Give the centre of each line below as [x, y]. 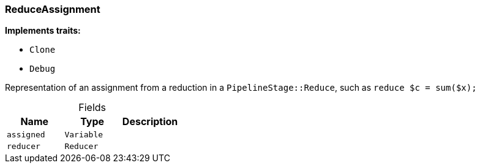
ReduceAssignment [53, 9]
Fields [92, 108]
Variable [84, 135]
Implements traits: [43, 31]
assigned [26, 135]
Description [150, 122]
